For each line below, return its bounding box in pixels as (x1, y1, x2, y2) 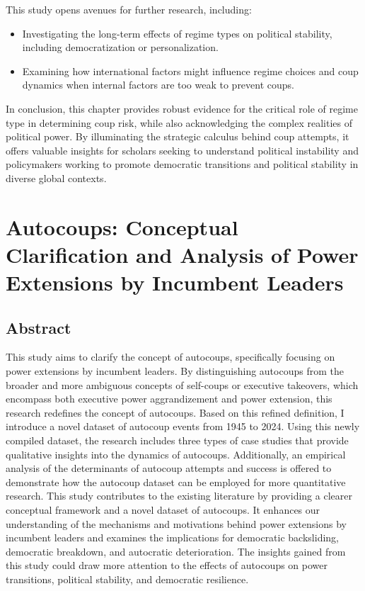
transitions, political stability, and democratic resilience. (6, 571, 249, 586)
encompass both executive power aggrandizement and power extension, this (6, 391, 332, 406)
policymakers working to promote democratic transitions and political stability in (6, 157, 359, 171)
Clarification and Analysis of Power (6, 240, 359, 269)
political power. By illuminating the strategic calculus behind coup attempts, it (6, 129, 349, 144)
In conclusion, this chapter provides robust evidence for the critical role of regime (6, 101, 358, 116)
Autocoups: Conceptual (6, 212, 238, 241)
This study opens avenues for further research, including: (6, 2, 252, 16)
